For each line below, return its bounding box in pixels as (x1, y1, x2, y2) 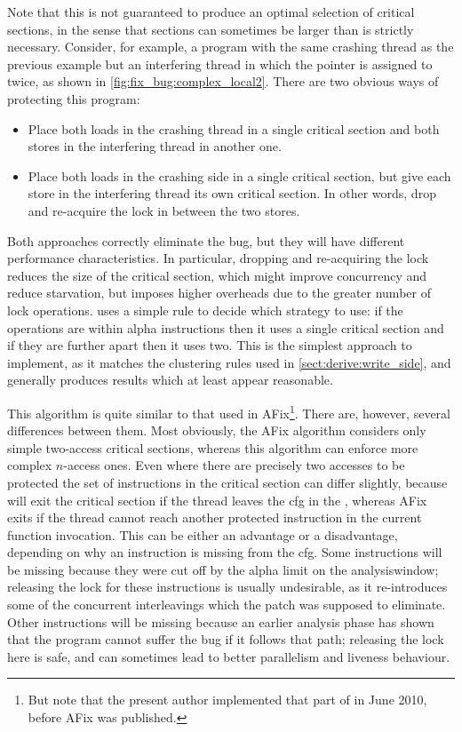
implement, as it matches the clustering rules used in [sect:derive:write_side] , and (7, 353, 451, 371)
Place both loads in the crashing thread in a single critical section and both (28, 119, 440, 138)
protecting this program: (7, 89, 140, 107)
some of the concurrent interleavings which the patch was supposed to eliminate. (7, 595, 446, 614)
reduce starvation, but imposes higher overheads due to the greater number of (7, 283, 431, 302)
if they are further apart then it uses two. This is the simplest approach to (7, 336, 412, 354)
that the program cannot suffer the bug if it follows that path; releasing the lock (7, 630, 444, 648)
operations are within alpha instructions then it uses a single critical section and (7, 318, 444, 337)
